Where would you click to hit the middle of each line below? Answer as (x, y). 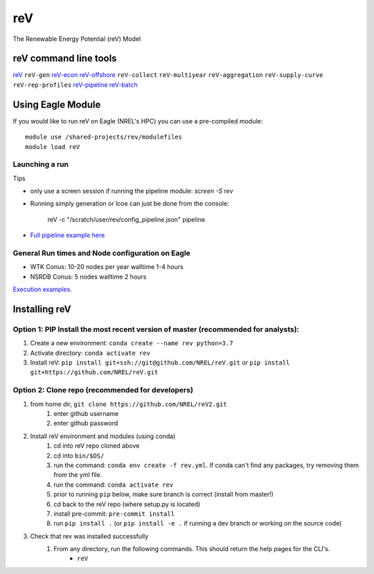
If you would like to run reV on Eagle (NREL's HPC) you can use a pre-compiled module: (138, 121)
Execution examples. (42, 289)
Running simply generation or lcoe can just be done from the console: (130, 204)
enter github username (86, 414)
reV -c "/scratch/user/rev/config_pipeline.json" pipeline (126, 219)
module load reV (53, 147)
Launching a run (41, 164)
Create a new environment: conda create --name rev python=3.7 (132, 343)
